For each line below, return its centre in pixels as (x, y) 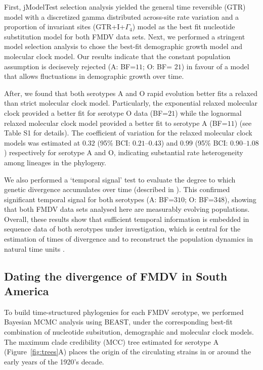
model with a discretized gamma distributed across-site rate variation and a (122, 16)
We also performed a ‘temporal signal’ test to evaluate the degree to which (120, 179)
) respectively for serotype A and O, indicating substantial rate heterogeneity (124, 152)
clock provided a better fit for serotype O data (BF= (86, 112)
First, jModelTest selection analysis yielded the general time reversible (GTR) (125, 7)
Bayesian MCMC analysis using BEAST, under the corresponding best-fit (118, 322)
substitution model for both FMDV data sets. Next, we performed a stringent (125, 36)
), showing (240, 199)
